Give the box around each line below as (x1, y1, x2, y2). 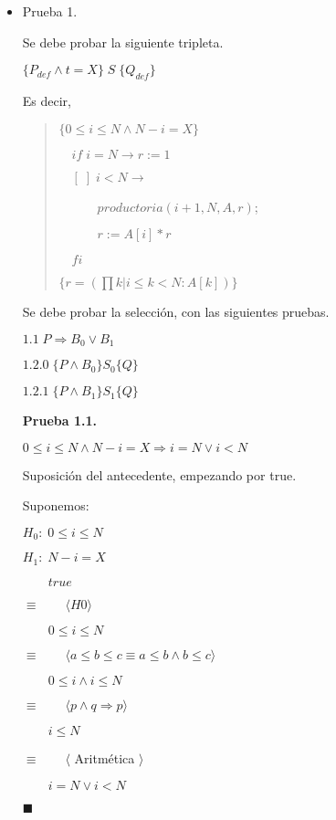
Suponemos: (22, 496, 89, 515)
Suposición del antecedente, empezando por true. (22, 465, 297, 484)
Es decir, (22, 90, 71, 110)
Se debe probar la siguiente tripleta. (22, 32, 224, 51)
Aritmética (74, 748, 135, 767)
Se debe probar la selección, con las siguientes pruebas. (22, 302, 330, 321)
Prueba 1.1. (22, 411, 97, 430)
